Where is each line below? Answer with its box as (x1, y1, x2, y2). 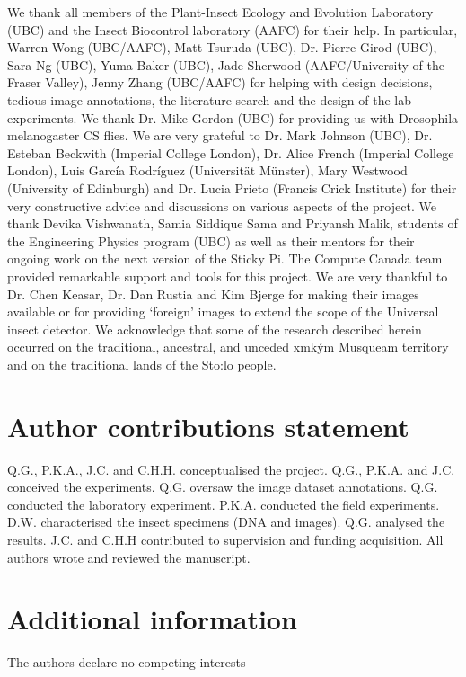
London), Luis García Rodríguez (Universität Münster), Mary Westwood (7, 161, 408, 180)
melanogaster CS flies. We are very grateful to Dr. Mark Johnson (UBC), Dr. (7, 126, 433, 145)
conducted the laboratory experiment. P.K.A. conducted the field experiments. (7, 494, 440, 513)
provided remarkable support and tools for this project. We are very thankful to (7, 266, 448, 285)
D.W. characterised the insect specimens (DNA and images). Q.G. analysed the (7, 512, 445, 531)
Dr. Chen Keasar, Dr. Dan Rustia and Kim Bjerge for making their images (7, 284, 419, 303)
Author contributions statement (7, 407, 409, 444)
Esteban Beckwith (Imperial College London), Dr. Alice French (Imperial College (7, 143, 454, 162)
